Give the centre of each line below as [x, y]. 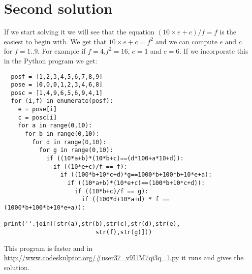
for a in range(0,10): [55, 126]
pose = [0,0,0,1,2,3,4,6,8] [57, 85]
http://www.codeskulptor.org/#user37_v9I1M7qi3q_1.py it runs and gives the [124, 258]
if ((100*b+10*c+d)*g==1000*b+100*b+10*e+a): [136, 175]
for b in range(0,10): [62, 134]
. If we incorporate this [214, 51]
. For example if [62, 51]
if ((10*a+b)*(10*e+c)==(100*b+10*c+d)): [136, 183]
